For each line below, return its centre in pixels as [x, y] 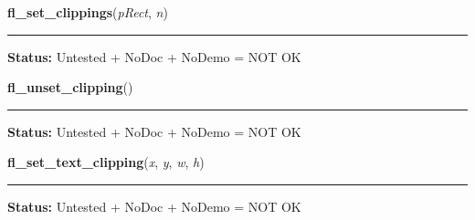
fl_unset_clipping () [70, 87]
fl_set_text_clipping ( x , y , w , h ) [106, 162]
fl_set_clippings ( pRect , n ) [88, 12]
